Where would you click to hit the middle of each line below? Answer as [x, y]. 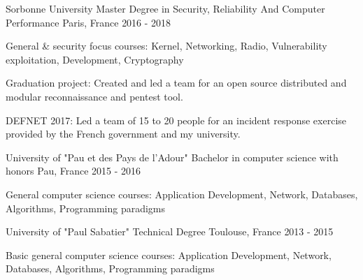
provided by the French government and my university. [123, 134]
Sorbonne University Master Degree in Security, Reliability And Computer [165, 8]
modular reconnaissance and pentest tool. [94, 96]
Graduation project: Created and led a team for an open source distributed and [176, 83]
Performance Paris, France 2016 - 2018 [88, 22]
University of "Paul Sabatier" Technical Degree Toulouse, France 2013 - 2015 [170, 231]
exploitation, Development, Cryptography [95, 59]
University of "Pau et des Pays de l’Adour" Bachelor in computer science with [172, 157]
